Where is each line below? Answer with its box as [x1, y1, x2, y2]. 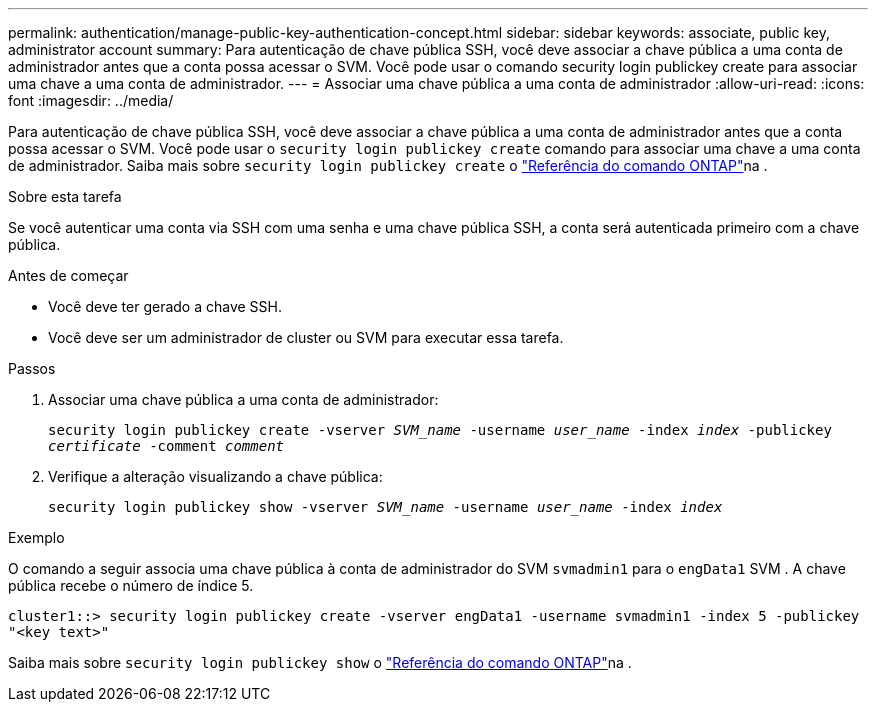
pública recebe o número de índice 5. [8, 577, 254, 594]
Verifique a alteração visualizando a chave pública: [48, 468, 383, 485]
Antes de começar [8, 267, 129, 284]
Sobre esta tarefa [8, 188, 122, 205]
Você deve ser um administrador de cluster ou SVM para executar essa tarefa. [48, 329, 564, 346]
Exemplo [8, 529, 65, 546]
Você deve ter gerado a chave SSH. [48, 298, 283, 315]
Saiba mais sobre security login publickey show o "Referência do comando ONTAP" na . [8, 654, 632, 671]
